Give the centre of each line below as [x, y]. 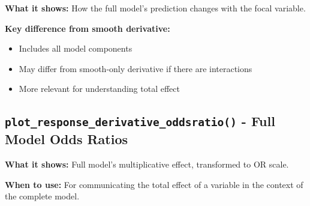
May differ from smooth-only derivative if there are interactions [136, 68]
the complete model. [42, 196]
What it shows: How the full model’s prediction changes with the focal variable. [155, 8]
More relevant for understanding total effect [99, 89]
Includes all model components [76, 48]
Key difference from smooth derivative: [88, 28]
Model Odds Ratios [67, 139]
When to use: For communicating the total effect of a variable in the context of [154, 184]
